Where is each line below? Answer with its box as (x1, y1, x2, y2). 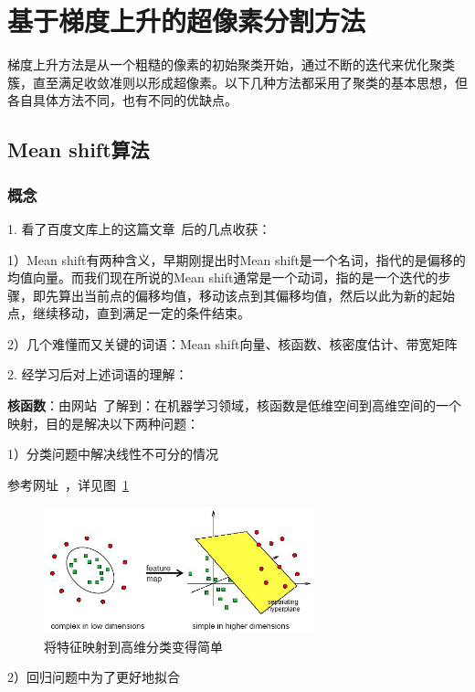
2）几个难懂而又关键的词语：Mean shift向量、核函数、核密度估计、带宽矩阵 (7, 334, 458, 353)
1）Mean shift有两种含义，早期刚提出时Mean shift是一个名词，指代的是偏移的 (7, 250, 466, 269)
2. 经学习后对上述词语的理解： (7, 365, 188, 384)
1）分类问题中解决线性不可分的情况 (7, 444, 218, 463)
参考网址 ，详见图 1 (7, 474, 129, 494)
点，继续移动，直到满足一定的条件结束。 (7, 303, 250, 323)
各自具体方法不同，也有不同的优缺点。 (7, 90, 237, 110)
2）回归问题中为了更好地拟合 (7, 667, 180, 687)
